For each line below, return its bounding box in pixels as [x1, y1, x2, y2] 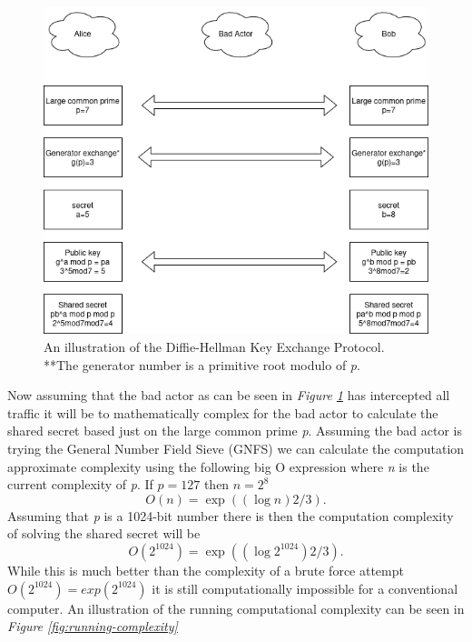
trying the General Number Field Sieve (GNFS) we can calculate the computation [7, 438, 465, 457]
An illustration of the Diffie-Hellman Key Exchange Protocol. [44, 337, 385, 356]
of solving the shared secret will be [7, 524, 201, 543]
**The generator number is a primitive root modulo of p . [44, 355, 360, 374]
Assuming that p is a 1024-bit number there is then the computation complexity [7, 506, 454, 525]
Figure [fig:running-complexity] [7, 617, 178, 636]
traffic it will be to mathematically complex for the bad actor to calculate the [7, 403, 438, 422]
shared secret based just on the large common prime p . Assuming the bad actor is [7, 421, 462, 440]
